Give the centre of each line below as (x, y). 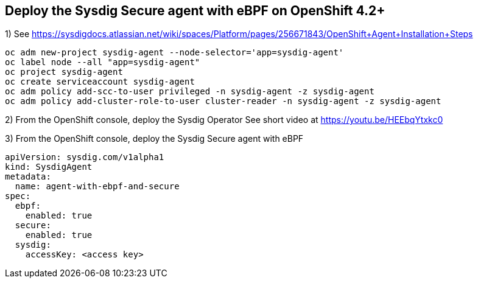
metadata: (28, 177)
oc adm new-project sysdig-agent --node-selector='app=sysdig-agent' (174, 53)
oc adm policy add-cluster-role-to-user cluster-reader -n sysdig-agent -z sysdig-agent (223, 101)
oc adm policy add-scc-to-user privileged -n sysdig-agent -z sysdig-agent (190, 92)
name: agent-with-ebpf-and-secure (97, 187)
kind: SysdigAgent (49, 167)
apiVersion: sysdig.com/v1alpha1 (85, 157)
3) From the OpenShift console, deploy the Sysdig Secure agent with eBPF (154, 139)
